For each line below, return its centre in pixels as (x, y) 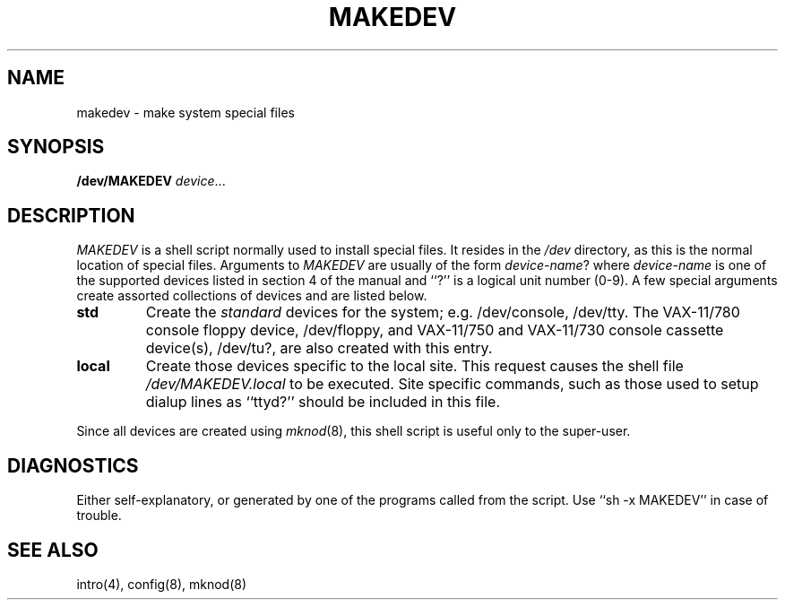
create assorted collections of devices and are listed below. (252, 296)
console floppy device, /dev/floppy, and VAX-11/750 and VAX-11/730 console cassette (435, 330)
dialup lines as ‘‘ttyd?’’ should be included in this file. (323, 402)
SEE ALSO (53, 550)
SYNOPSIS (56, 147)
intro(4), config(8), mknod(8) (162, 584)
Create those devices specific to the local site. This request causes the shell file (414, 366)
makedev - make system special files (185, 112)
